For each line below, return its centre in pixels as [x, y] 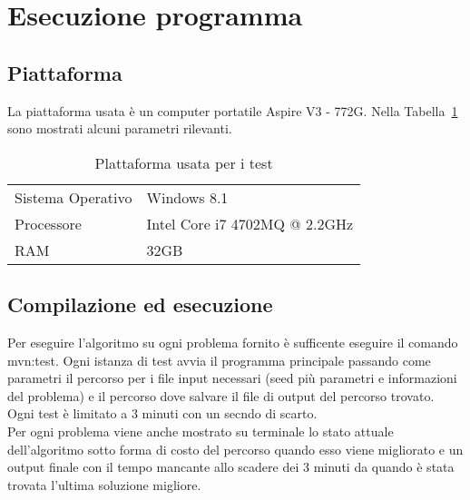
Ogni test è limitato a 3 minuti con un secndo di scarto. [162, 413]
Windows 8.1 [187, 197]
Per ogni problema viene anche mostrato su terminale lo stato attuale [201, 431]
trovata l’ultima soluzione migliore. [104, 484]
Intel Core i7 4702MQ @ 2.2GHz [250, 223]
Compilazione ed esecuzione [140, 304]
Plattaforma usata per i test [184, 162]
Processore [48, 223]
